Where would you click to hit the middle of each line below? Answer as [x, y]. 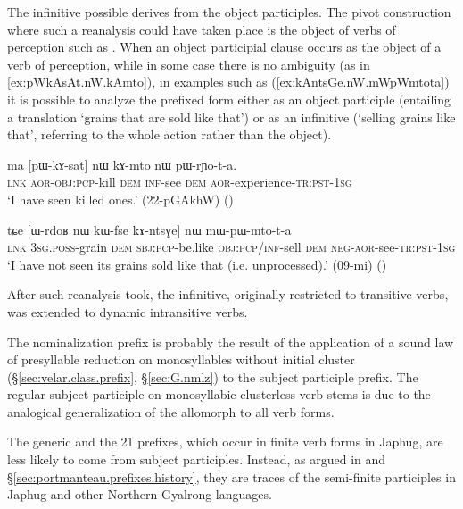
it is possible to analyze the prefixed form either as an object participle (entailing [229, 99]
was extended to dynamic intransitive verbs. [128, 311]
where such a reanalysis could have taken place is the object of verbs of [202, 29]
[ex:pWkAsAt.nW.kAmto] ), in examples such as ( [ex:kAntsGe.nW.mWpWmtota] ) [228, 82]
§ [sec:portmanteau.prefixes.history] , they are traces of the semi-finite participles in [231, 476]
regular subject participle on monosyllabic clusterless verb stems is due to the [219, 394]
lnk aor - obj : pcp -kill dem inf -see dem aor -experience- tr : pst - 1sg [180, 182]
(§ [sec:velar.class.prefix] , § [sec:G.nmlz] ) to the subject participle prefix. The [213, 376]
